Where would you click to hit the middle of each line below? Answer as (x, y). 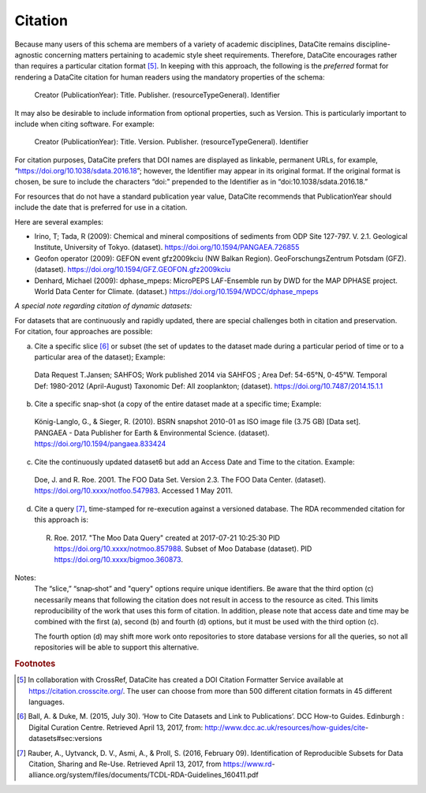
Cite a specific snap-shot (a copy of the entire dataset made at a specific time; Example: (178, 404)
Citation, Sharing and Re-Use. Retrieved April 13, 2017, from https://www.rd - (152, 764)
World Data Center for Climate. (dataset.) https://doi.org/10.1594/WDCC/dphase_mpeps (176, 291)
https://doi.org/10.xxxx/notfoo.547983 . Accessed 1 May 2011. (133, 491)
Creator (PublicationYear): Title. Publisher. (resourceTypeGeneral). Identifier (157, 95)
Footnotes (35, 664)
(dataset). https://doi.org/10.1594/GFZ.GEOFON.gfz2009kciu (133, 270)
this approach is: (62, 519)
